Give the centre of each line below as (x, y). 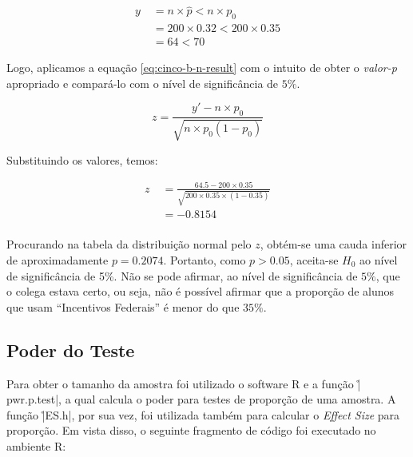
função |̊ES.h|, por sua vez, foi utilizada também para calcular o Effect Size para (203, 414)
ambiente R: (36, 445)
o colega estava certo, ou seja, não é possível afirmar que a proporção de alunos (201, 291)
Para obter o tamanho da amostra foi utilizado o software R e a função (180, 383)
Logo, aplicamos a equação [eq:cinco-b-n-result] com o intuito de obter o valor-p (202, 68)
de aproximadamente (58, 260)
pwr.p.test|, (34, 399)
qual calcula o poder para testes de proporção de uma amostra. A (235, 399)
